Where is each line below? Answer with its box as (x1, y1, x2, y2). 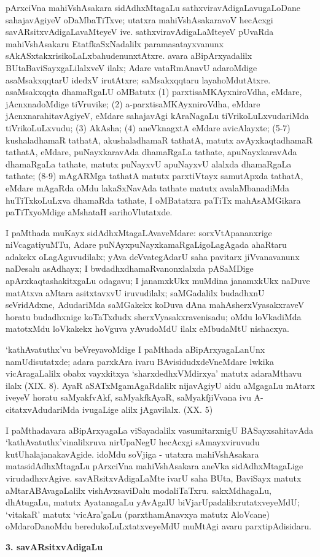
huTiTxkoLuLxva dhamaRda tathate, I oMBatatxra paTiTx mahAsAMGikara (6, 193, 301, 206)
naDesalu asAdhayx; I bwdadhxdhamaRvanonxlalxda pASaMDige (6, 262, 254, 275)
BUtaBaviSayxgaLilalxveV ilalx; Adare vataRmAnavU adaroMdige (6, 61, 257, 74)
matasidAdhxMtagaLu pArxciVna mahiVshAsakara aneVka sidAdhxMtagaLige (6, 459, 303, 472)
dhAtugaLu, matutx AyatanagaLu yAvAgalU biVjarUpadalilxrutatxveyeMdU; (6, 496, 300, 509)
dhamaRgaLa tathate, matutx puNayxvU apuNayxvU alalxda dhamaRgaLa (6, 157, 292, 170)
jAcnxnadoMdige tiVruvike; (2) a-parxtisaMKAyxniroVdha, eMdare (6, 97, 260, 110)
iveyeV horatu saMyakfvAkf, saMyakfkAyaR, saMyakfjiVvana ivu (6, 391, 251, 404)
